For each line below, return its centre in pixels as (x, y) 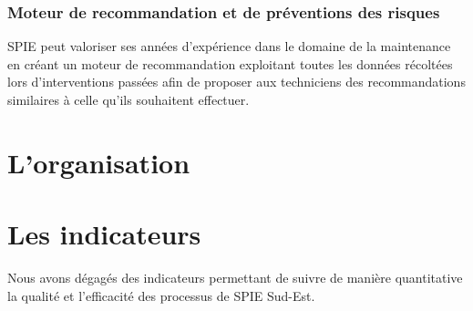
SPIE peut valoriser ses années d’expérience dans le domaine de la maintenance (229, 46)
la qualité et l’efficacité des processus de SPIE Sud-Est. (161, 295)
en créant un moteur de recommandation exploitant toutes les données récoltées (230, 63)
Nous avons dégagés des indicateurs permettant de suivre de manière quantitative (235, 278)
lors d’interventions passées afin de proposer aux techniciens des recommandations (236, 82)
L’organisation (99, 162)
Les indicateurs (104, 234)
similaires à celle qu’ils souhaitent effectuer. (129, 99)
